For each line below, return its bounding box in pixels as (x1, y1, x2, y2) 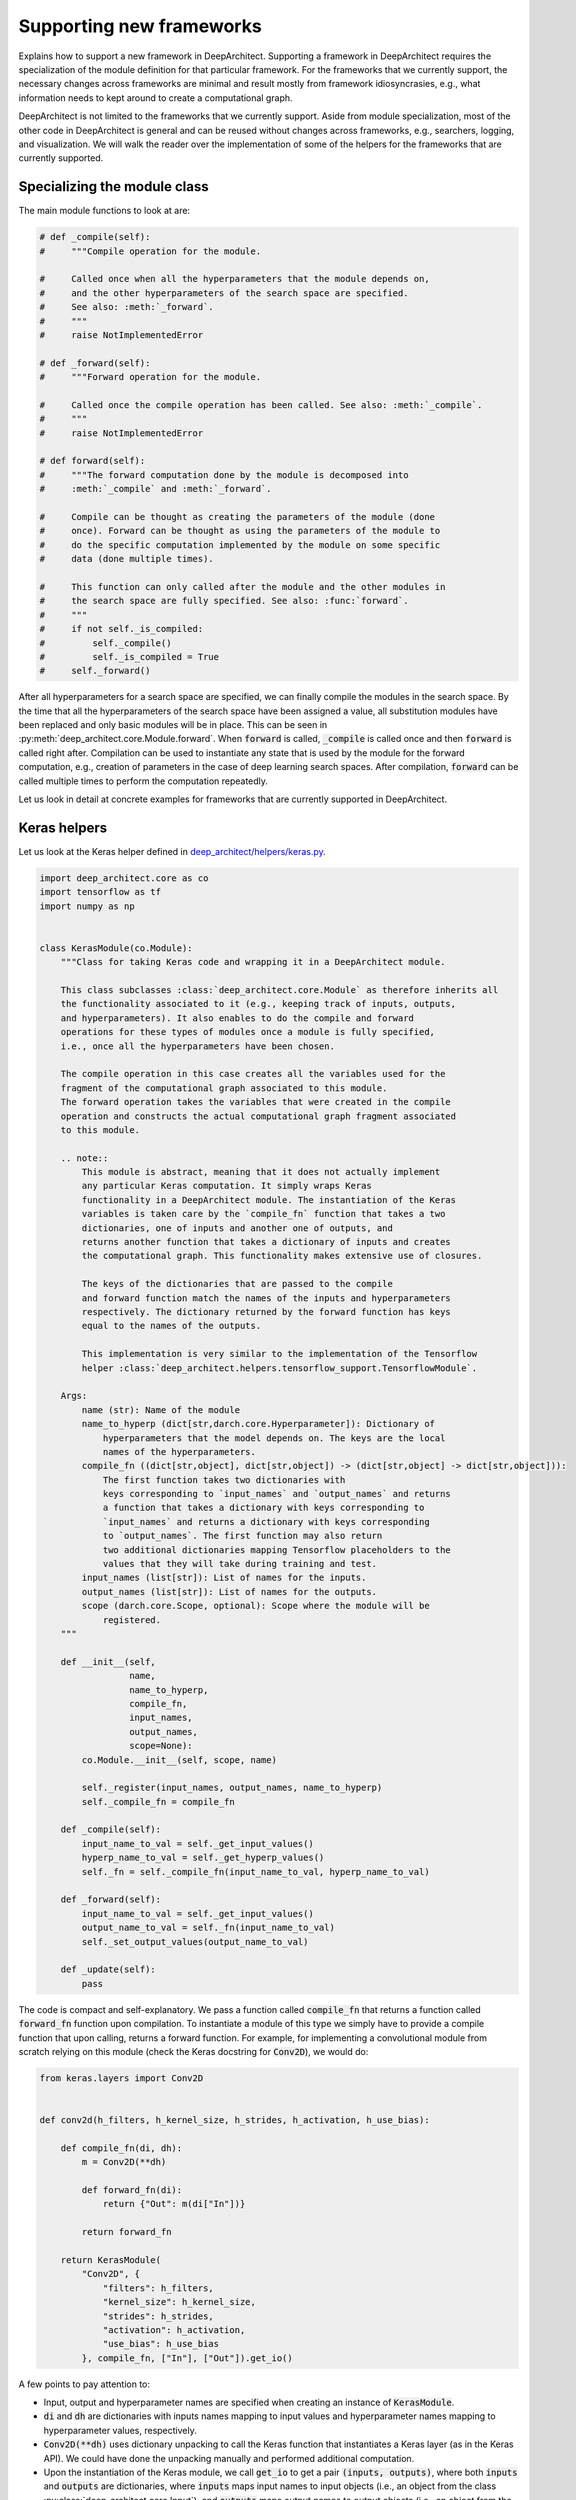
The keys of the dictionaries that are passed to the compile (81, 1278, 394, 1290)
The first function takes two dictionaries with (102, 1474, 346, 1485)
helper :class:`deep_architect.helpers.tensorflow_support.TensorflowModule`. (81, 1362, 478, 1374)
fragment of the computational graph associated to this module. (60, 1082, 388, 1094)
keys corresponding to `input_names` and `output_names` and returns (102, 1488, 452, 1500)
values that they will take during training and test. (102, 1558, 378, 1570)
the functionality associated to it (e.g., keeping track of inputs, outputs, (60, 998, 457, 1010)
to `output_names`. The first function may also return (102, 1530, 383, 1542)
